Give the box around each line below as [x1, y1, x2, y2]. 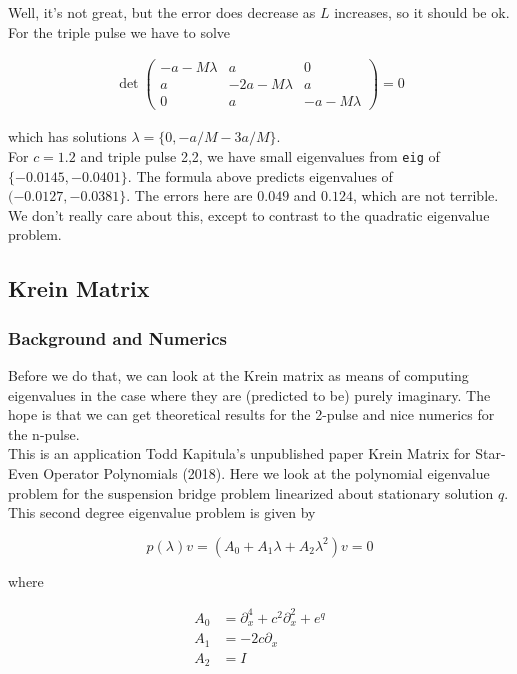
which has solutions [8, 126, 127, 147]
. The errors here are [126, 185, 253, 206]
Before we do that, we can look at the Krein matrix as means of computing [8, 365, 469, 385]
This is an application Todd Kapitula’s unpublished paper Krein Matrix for [8, 443, 471, 464]
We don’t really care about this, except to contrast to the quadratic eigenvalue [8, 204, 490, 225]
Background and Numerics [8, 325, 228, 350]
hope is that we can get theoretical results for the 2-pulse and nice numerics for [8, 404, 495, 425]
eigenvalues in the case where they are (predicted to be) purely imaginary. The [8, 384, 491, 405]
